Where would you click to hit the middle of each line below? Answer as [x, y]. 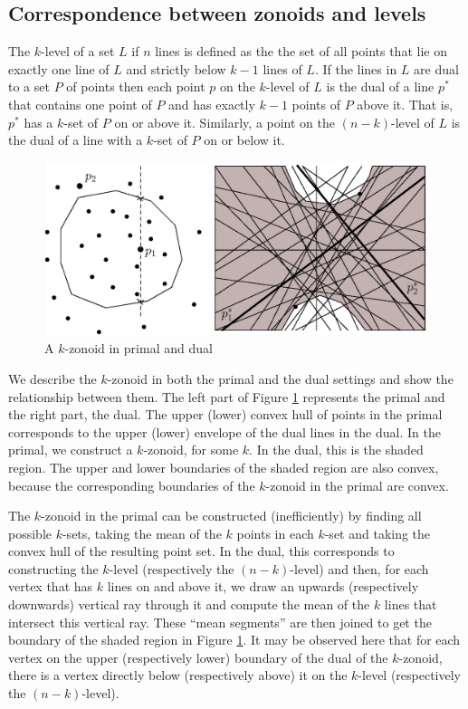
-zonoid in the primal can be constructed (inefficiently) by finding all [231, 516]
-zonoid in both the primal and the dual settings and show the [280, 378]
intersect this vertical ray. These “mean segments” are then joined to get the [220, 622]
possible [30, 533]
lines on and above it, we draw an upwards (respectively [263, 586]
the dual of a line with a [76, 140]
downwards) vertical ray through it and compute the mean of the [189, 604]
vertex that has [51, 586]
